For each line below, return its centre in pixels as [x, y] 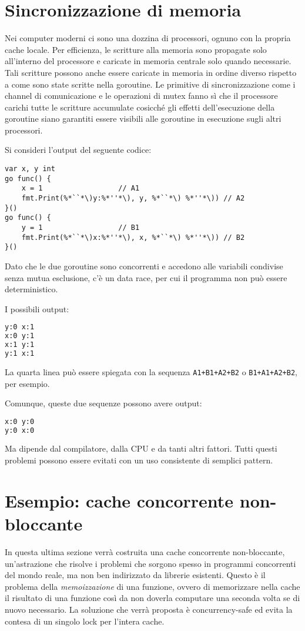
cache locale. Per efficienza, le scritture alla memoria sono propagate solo [136, 49]
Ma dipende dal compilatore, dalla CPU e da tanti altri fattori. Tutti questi [141, 448]
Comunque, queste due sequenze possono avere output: [103, 403]
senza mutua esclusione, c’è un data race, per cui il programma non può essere [146, 277]
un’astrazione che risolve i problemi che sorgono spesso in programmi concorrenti [150, 563]
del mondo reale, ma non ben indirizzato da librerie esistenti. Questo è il [135, 575]
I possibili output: [37, 308]
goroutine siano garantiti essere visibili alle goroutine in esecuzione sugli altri [143, 118]
